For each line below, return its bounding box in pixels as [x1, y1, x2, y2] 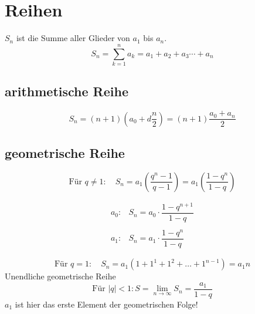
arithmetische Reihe [5, 82, 128, 100]
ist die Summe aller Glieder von [16, 32, 130, 44]
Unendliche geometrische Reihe [5, 270, 116, 282]
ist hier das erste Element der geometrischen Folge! [15, 298, 198, 310]
